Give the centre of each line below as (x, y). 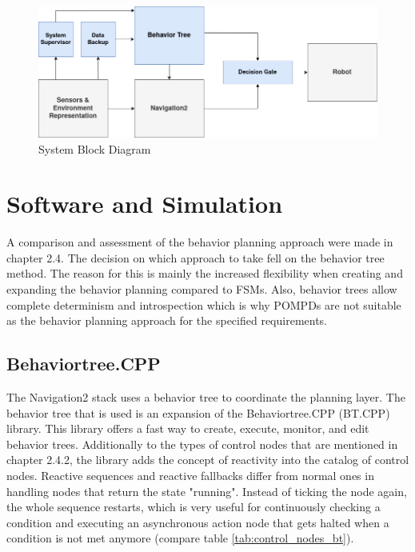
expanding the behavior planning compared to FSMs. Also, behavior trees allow (202, 289)
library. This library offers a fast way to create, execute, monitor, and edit (188, 428)
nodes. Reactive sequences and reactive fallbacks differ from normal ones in (190, 475)
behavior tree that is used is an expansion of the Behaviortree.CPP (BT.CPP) (198, 412)
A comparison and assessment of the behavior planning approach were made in (200, 242)
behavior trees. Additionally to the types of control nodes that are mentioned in (202, 444)
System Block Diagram (95, 148)
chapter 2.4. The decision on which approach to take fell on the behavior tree (196, 257)
